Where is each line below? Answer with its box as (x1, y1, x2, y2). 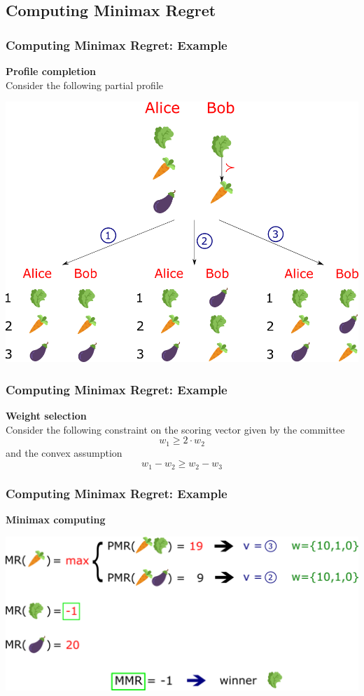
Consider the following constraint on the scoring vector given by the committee (6, 422, 345, 436)
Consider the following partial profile (6, 77, 164, 92)
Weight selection (6, 408, 87, 423)
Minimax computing (6, 511, 106, 526)
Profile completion (6, 64, 96, 78)
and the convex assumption (6, 445, 122, 460)
